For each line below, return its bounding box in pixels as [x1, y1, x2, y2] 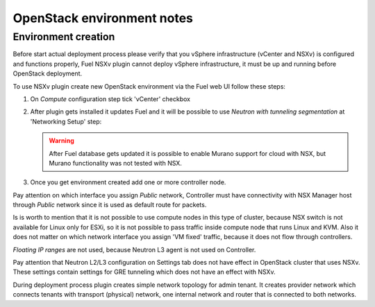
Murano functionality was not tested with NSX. [49, 159, 182, 167]
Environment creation [12, 30, 115, 43]
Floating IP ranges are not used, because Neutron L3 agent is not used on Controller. [12, 245, 256, 254]
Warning [49, 137, 74, 145]
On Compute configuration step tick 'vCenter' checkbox [30, 94, 191, 103]
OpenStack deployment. [12, 69, 83, 78]
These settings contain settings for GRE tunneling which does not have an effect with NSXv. [12, 267, 276, 277]
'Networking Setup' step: [30, 117, 102, 125]
